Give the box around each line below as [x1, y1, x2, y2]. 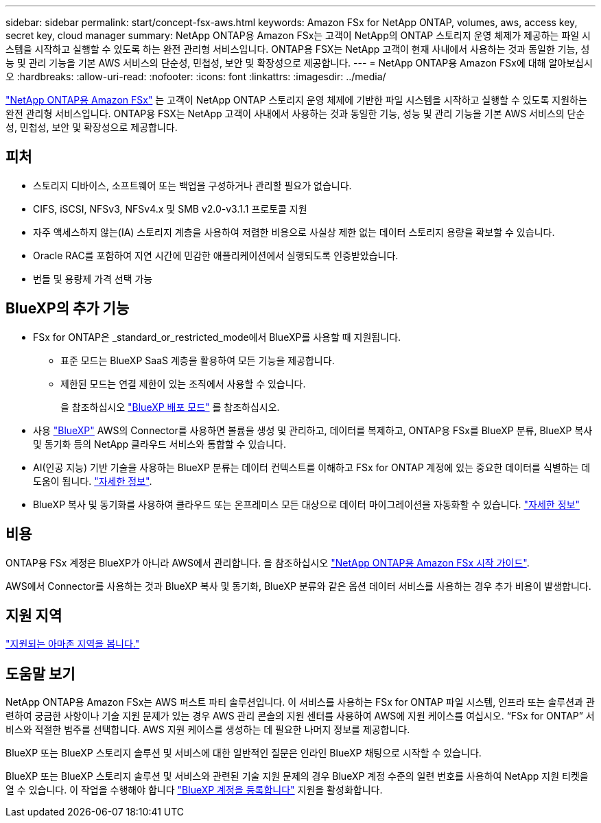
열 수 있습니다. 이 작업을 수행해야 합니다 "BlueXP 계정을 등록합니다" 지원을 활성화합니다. [5, 784, 383, 796]
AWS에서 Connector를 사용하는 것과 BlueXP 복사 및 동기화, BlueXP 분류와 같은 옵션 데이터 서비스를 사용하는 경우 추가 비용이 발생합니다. [5, 580, 591, 592]
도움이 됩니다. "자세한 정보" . [33, 475, 152, 487]
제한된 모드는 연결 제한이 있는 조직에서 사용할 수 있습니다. [60, 377, 306, 390]
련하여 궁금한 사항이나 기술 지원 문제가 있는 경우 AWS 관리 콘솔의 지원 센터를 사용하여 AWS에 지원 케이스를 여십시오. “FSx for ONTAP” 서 [5, 710, 595, 722]
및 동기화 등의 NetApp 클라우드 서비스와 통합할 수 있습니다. [33, 438, 286, 450]
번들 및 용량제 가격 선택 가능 [33, 272, 153, 285]
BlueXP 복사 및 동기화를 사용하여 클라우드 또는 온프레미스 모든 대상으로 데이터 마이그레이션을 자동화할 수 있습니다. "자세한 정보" [33, 498, 580, 510]
